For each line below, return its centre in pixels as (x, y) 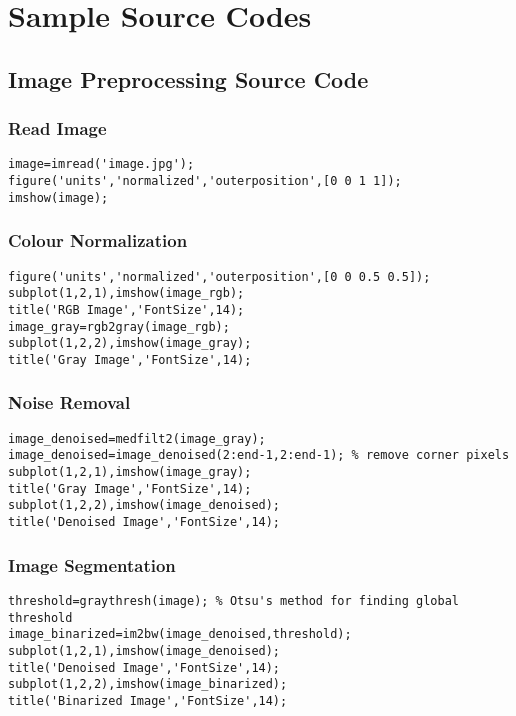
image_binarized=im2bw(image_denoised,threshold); (180, 634)
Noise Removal (69, 402)
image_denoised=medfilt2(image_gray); (137, 438)
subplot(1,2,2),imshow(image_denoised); (144, 505)
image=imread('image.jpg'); (101, 164)
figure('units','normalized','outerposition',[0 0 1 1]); (205, 181)
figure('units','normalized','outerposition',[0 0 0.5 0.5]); (219, 276)
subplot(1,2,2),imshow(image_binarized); (148, 684)
